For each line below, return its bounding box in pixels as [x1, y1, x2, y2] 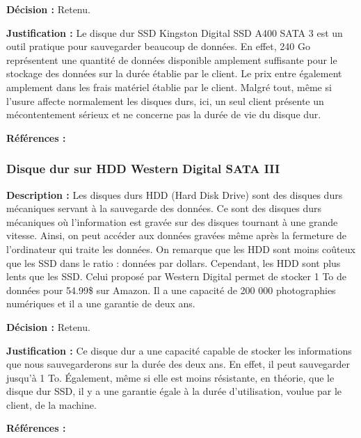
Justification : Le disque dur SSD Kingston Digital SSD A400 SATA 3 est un [6, 25, 343, 40]
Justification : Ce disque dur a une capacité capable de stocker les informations [6, 343, 352, 357]
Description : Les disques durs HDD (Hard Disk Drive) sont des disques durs [6, 187, 343, 202]
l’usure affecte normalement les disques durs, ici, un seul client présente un [6, 93, 324, 108]
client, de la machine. [6, 397, 97, 412]
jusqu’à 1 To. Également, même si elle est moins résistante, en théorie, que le [6, 370, 335, 384]
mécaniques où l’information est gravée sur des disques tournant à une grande [6, 214, 338, 229]
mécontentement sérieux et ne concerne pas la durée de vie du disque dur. [6, 107, 321, 122]
